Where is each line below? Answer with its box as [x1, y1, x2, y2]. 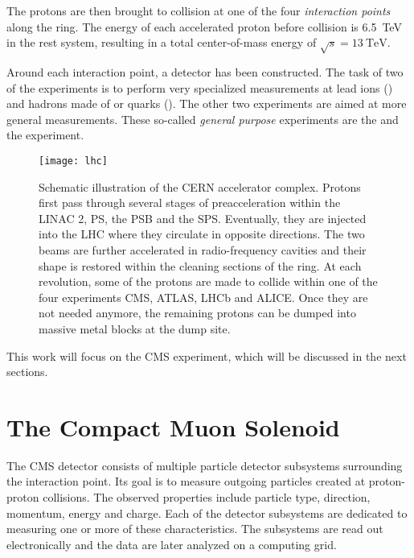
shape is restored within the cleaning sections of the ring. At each [39, 257, 362, 274]
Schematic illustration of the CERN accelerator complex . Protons [39, 178, 361, 195]
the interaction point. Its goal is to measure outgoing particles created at [6, 473, 366, 490]
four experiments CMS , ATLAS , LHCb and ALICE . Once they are [39, 288, 368, 305]
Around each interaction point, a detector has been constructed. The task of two [6, 63, 404, 80]
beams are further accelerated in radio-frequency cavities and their [39, 241, 367, 258]
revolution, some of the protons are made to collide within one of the [39, 273, 378, 290]
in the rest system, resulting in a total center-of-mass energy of [6, 34, 317, 51]
